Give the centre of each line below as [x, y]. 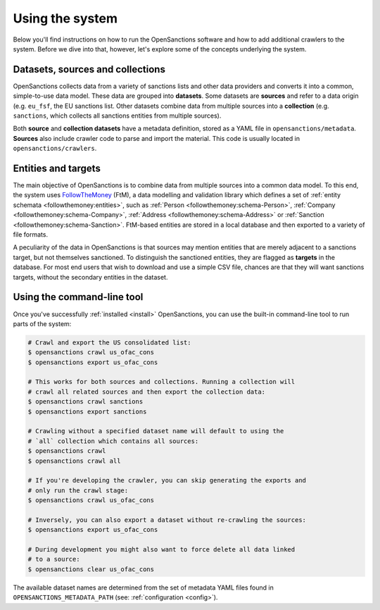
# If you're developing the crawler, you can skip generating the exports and [167, 480]
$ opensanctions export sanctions [87, 411]
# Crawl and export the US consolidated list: [109, 342]
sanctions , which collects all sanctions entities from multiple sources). [117, 116]
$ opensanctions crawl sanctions [85, 402]
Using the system [65, 18]
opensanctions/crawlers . [55, 149]
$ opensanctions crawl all [74, 461]
